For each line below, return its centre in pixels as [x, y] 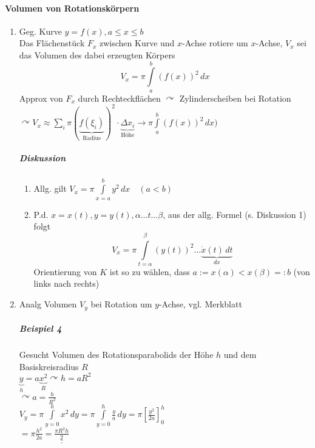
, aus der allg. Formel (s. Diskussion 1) [235, 214]
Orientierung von [65, 271]
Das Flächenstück [52, 43]
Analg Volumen [48, 304]
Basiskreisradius [49, 366]
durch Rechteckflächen [119, 98]
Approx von [41, 98]
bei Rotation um [121, 304]
